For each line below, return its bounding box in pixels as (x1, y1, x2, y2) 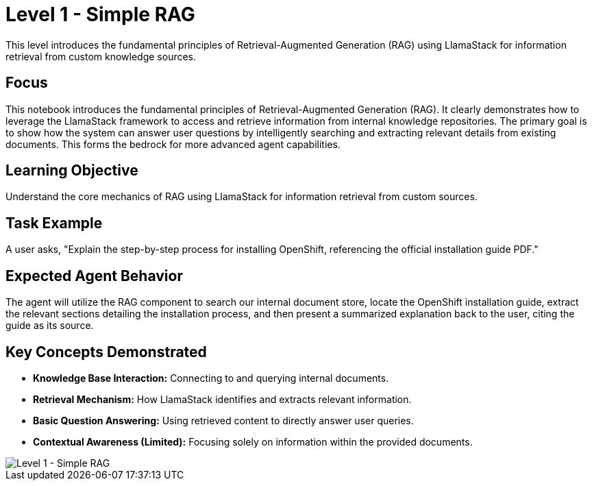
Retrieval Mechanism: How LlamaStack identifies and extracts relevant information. (33, 393, 412, 405)
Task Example (5, 214, 103, 232)
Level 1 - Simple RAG (5, 3, 195, 26)
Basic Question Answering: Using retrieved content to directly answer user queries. (33, 414, 414, 426)
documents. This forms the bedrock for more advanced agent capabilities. (5, 138, 341, 150)
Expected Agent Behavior (5, 267, 183, 284)
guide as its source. (5, 319, 94, 332)
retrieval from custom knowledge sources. (5, 50, 197, 62)
